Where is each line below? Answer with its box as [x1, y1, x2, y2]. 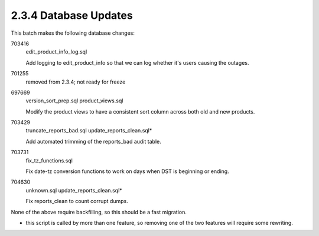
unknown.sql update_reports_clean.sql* [25, 187, 122, 194]
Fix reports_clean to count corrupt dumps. [25, 198, 128, 205]
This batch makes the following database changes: [11, 29, 135, 36]
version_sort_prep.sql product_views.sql [25, 97, 123, 104]
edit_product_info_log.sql [25, 48, 87, 55]
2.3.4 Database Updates [11, 9, 133, 22]
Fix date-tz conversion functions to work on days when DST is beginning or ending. [25, 168, 230, 175]
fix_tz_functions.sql [25, 157, 73, 164]
